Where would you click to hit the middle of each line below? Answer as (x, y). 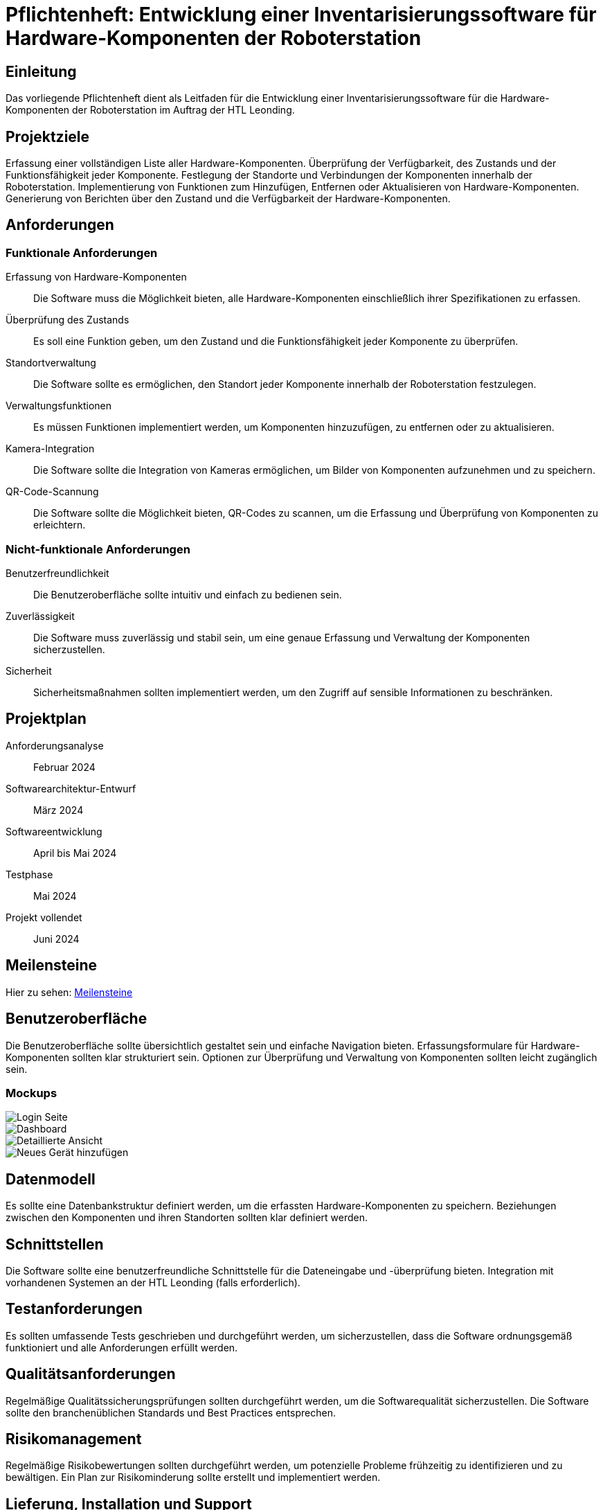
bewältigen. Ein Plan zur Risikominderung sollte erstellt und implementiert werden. (193, 1477)
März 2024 (58, 810)
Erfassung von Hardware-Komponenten (96, 277)
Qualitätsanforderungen (91, 1374)
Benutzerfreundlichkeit (57, 573)
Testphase (29, 874)
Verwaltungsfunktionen (59, 406)
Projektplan (46, 719)
